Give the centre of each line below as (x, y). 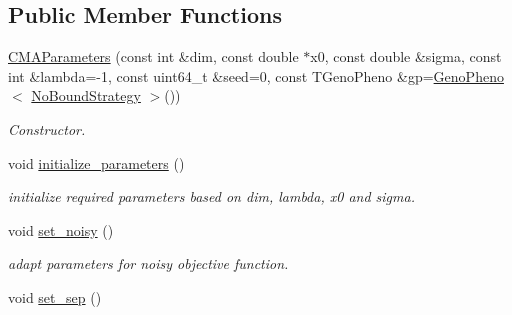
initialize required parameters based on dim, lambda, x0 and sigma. (211, 196)
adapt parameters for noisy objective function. (148, 263)
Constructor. (47, 128)
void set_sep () (55, 296)
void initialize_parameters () (96, 162)
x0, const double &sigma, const (406, 56)
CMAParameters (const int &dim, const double (153, 56)
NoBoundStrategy (86, 95)
